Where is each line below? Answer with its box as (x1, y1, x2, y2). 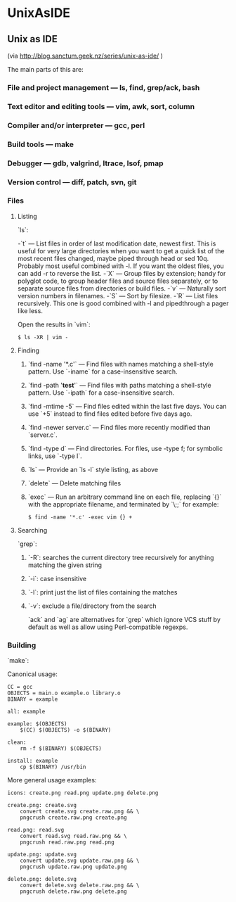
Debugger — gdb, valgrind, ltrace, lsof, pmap (7, 158, 164, 168)
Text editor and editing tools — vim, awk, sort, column (7, 101, 195, 111)
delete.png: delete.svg (7, 876, 77, 883)
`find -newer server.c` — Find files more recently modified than (27, 423, 211, 431)
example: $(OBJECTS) (7, 720, 68, 728)
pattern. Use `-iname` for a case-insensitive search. (27, 367, 178, 376)
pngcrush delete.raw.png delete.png (20, 888, 128, 895)
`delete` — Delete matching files (27, 478, 122, 487)
